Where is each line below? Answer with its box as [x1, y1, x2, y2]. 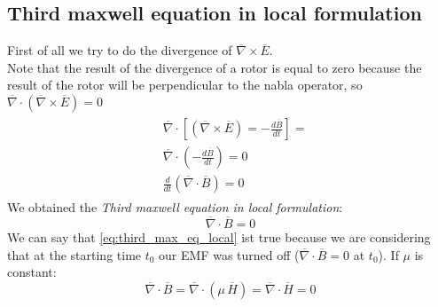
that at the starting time [7, 245, 142, 264]
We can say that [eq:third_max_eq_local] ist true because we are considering [7, 227, 431, 246]
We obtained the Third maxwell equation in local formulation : [7, 198, 343, 216]
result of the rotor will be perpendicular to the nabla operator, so [7, 75, 363, 94]
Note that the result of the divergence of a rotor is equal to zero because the [7, 58, 422, 76]
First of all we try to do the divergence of [7, 41, 232, 59]
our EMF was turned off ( [159, 245, 300, 264]
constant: [7, 263, 57, 281]
